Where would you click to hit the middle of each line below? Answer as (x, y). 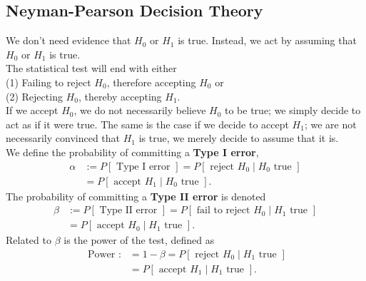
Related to (29, 240)
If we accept (32, 110)
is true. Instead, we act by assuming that (267, 40)
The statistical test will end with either (91, 68)
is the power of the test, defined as (139, 240)
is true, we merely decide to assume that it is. (239, 138)
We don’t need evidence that (68, 40)
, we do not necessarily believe (140, 110)
